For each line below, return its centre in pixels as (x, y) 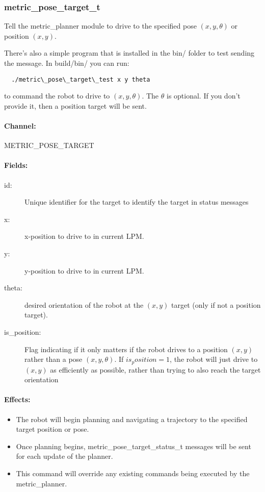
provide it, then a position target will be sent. (75, 105)
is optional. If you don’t (203, 96)
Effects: (17, 399)
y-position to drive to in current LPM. (84, 270)
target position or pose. (52, 429)
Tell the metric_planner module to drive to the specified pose (100, 26)
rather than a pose (54, 359)
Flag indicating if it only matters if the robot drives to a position (126, 349)
